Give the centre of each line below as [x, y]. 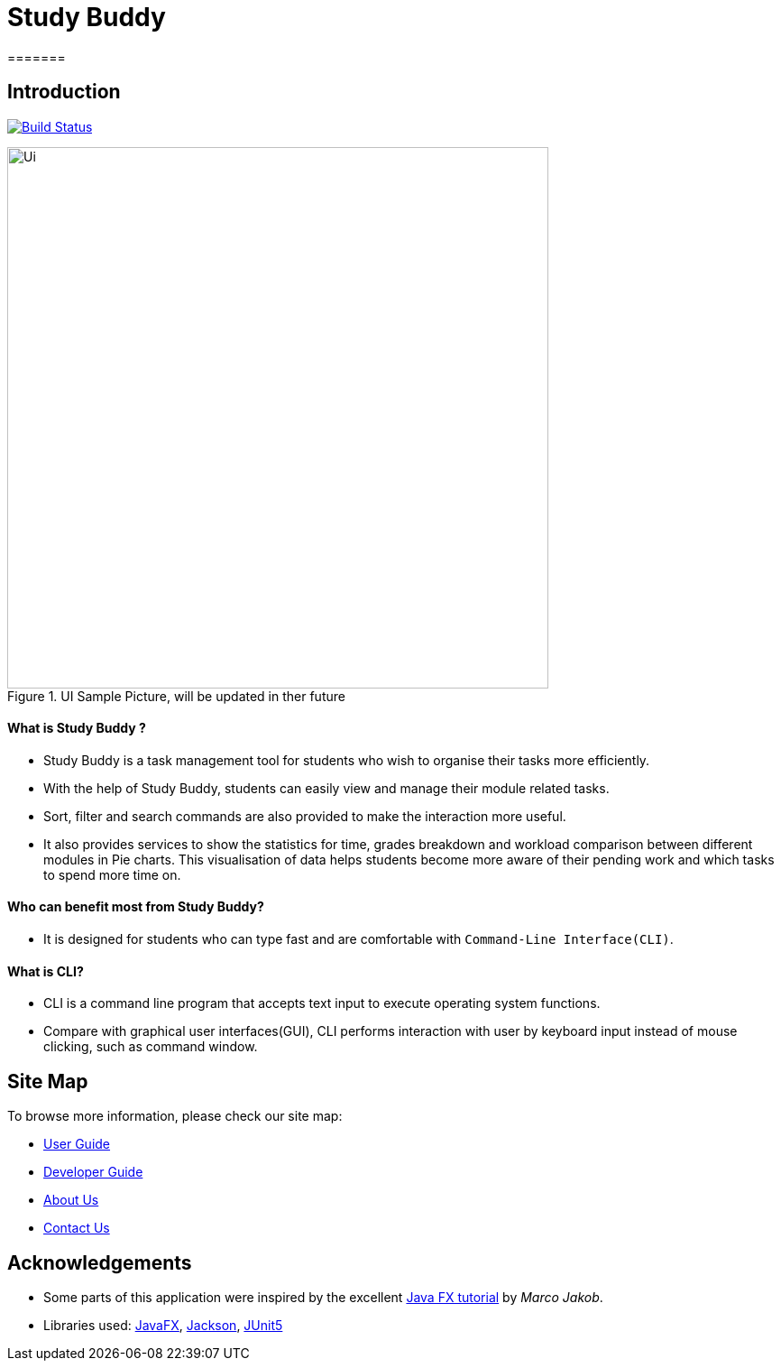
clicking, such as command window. [151, 1047]
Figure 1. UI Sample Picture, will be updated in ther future [176, 696]
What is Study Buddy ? [77, 728]
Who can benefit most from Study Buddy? [136, 907]
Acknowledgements [100, 1262]
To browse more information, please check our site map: [175, 1116]
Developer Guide [93, 1172]
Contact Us [77, 1228]
